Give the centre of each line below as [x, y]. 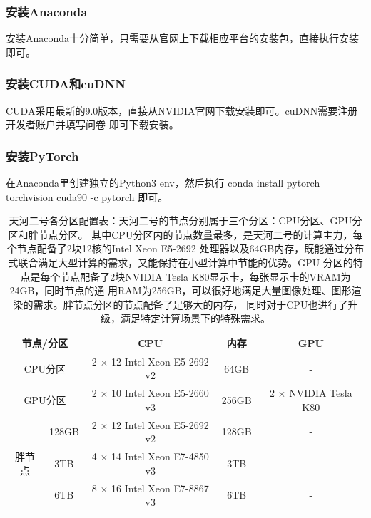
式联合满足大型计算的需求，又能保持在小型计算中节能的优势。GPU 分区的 [181, 262]
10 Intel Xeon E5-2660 [160, 393]
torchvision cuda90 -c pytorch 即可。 [87, 196]
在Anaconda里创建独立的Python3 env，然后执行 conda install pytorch [163, 183]
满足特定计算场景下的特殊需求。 [195, 318]
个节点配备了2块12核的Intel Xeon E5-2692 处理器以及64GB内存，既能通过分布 [185, 248]
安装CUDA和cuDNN [66, 84]
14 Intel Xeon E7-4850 [160, 456]
